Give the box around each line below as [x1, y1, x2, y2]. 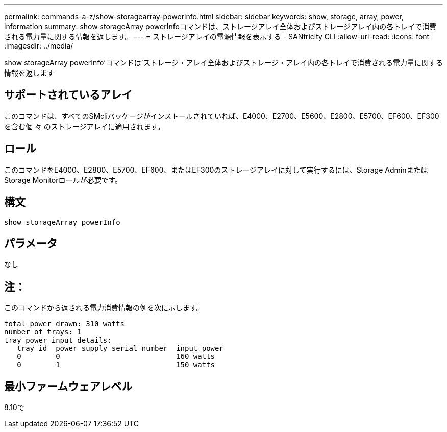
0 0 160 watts [17, 352, 215, 361]
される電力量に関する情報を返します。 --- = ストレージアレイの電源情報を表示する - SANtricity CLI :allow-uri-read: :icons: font [4, 32, 430, 41]
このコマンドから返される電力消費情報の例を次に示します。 [4, 303, 204, 313]
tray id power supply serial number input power [17, 344, 224, 353]
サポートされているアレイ [4, 88, 133, 102]
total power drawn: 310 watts [4, 320, 125, 328]
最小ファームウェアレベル [4, 379, 133, 393]
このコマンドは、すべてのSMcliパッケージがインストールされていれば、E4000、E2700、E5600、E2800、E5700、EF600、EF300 [4, 111, 439, 121]
